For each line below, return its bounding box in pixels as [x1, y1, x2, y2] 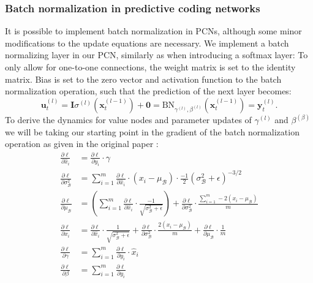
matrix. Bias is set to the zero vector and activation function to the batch [5, 72, 282, 85]
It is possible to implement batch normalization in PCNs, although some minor [5, 25, 302, 37]
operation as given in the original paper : [5, 137, 159, 150]
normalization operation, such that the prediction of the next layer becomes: [5, 85, 292, 97]
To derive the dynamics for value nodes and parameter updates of [5, 113, 252, 126]
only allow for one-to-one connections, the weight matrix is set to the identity [5, 61, 296, 73]
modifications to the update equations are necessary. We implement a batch [5, 36, 289, 49]
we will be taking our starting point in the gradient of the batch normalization [5, 125, 300, 138]
